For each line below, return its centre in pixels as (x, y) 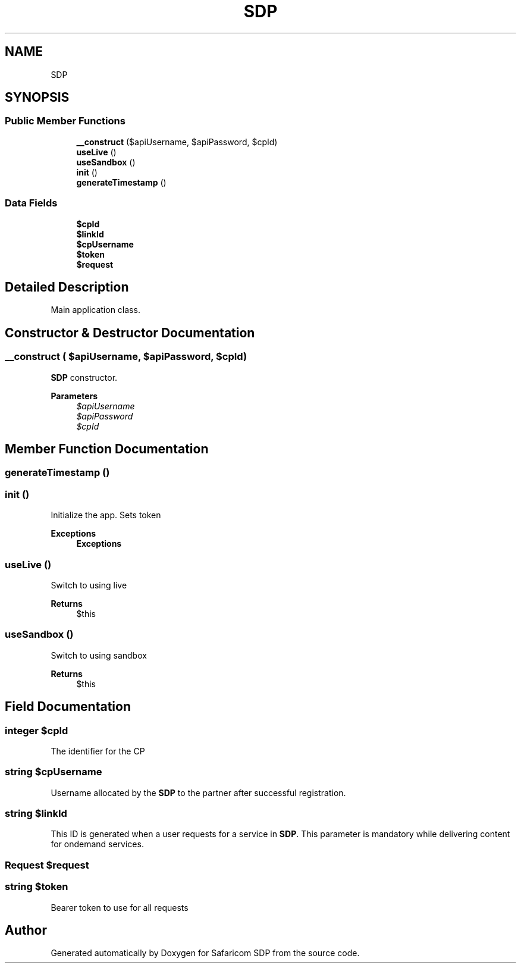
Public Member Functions (65, 121)
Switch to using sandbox (99, 655)
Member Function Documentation (107, 449)
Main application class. (95, 310)
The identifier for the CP (98, 751)
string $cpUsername (54, 772)
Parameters (74, 396)
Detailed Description (67, 287)
